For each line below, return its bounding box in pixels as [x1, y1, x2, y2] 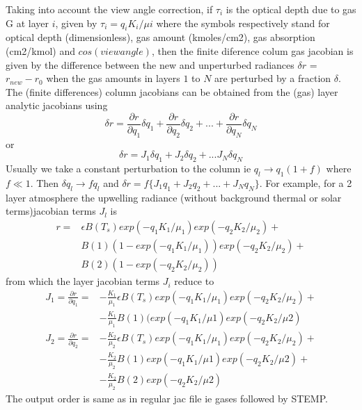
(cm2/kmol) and [6, 43, 75, 58]
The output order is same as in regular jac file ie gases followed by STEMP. [6, 391, 328, 405]
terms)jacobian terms [6, 204, 96, 218]
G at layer [6, 15, 49, 30]
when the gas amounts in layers [46, 71, 180, 85]
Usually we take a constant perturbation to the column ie [6, 161, 251, 176]
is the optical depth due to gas [226, 2, 356, 16]
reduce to [174, 274, 214, 288]
